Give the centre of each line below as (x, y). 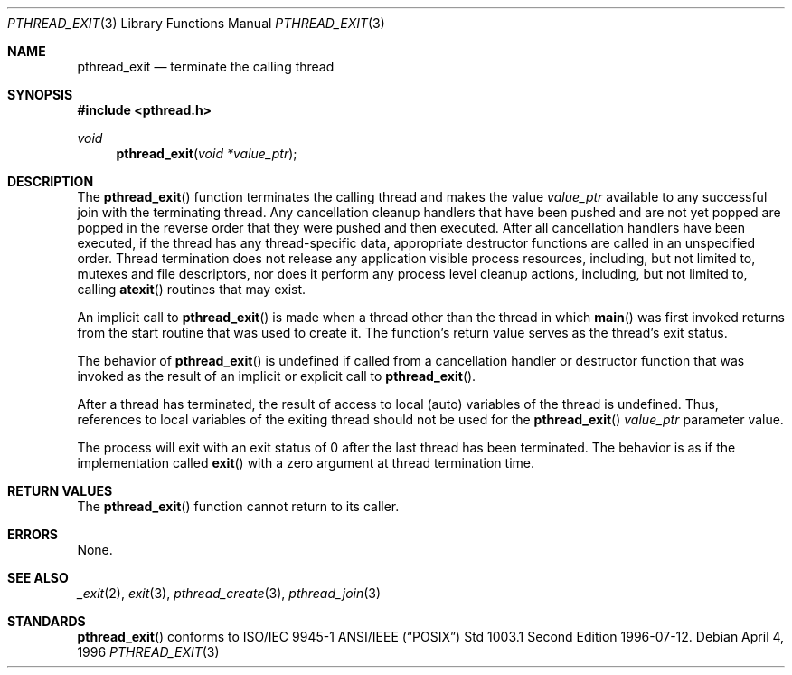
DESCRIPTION (51, 181)
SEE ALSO (38, 578)
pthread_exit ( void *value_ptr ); (207, 153)
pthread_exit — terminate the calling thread (206, 67)
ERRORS (33, 534)
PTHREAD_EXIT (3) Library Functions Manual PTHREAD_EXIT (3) (196, 23)
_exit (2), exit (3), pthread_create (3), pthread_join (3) (229, 593)
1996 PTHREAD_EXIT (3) (148, 652)
